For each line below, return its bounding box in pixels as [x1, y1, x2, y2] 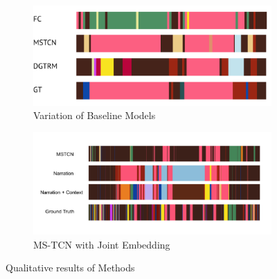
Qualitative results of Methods [6, 260, 135, 275]
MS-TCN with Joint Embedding [33, 237, 170, 251]
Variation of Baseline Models [33, 108, 156, 123]
